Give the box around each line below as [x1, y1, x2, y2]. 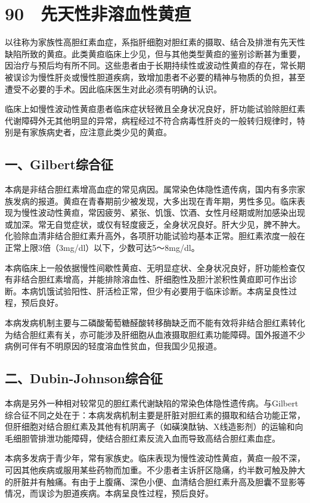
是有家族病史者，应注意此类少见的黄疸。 [13, 126, 172, 138]
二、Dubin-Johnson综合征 [5, 369, 163, 387]
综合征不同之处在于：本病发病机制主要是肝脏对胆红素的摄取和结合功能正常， [5, 408, 305, 421]
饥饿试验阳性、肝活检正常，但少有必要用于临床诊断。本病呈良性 [38, 284, 289, 297]
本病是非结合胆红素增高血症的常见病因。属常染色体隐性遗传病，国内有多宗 [5, 183, 297, 195]
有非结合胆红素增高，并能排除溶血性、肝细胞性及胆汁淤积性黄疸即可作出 [5, 273, 289, 285]
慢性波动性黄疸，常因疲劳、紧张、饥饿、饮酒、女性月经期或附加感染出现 [21, 206, 305, 219]
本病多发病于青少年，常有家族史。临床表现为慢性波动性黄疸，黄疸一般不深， [5, 452, 305, 464]
